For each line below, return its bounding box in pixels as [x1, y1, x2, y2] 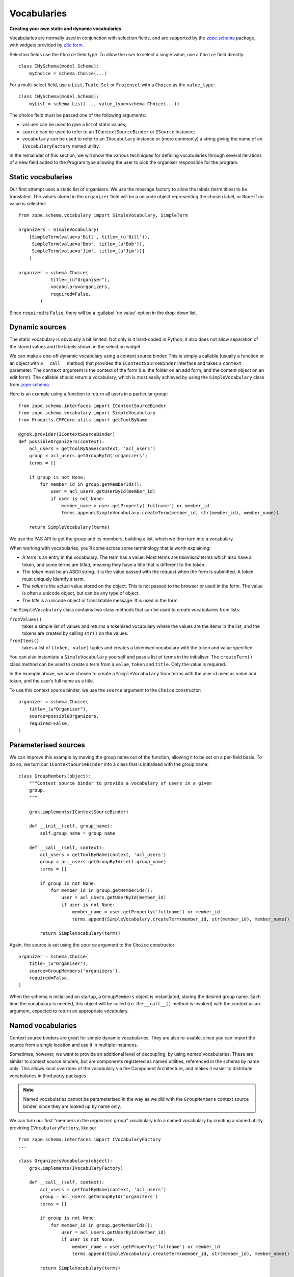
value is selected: [9, 201, 46, 207]
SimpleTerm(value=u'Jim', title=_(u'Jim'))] [32, 248, 145, 254]
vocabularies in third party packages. [9, 1073, 88, 1079]
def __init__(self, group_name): [29, 823, 113, 829]
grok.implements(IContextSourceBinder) [29, 809, 129, 815]
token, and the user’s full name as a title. [9, 677, 94, 684]
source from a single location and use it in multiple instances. [9, 1042, 138, 1048]
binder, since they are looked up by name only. [23, 1103, 122, 1109]
